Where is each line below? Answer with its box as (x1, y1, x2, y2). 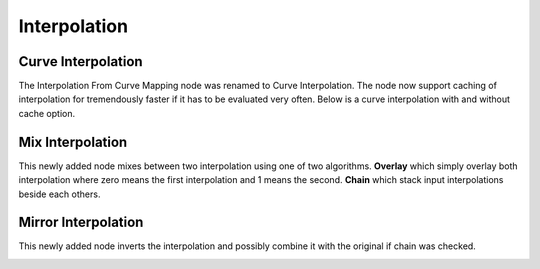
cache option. (18, 107, 76, 119)
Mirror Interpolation (18, 214, 144, 231)
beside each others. (18, 188, 101, 200)
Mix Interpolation (18, 133, 128, 150)
